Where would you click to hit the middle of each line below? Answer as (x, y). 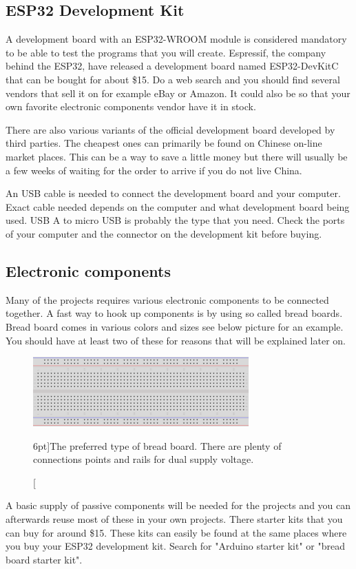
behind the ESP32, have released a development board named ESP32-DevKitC (172, 66)
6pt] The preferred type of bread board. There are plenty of (157, 445)
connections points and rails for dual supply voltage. (144, 459)
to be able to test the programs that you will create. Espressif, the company (166, 52)
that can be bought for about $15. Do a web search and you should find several (173, 79)
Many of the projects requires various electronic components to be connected (167, 299)
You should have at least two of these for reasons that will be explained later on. (176, 340)
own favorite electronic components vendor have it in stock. (131, 106)
